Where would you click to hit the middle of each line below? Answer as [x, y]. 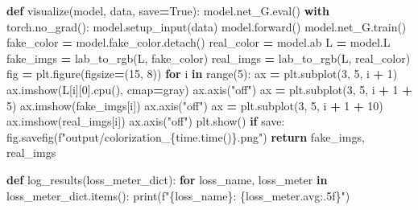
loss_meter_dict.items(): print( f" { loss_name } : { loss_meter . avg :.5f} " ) [178, 195]
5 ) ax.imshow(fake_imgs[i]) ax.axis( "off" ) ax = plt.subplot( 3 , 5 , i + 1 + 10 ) [195, 105]
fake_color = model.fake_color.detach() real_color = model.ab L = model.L [199, 42]
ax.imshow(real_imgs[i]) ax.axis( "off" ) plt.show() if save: [146, 121]
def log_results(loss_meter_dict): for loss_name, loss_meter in [167, 179]
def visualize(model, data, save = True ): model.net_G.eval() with [168, 10]
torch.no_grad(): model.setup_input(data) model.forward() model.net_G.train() [207, 26]
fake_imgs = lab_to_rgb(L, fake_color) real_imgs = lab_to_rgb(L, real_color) [209, 58]
